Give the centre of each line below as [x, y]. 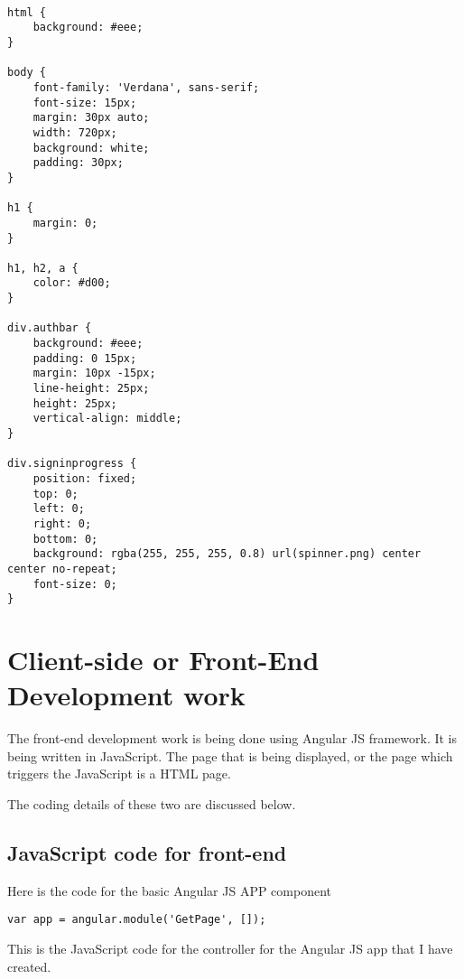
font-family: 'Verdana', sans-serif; [146, 87]
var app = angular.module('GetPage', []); [137, 920]
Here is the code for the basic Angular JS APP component [170, 890]
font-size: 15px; [85, 103]
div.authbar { [50, 328]
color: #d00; [72, 283]
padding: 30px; [78, 163]
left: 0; [59, 509]
